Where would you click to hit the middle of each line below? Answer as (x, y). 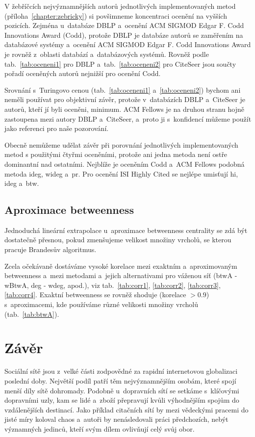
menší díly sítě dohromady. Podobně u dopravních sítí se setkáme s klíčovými (122, 390)
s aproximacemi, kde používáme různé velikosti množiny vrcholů (101, 304)
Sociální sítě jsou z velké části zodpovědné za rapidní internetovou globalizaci (121, 371)
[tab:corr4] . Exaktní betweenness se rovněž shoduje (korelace (95, 295)
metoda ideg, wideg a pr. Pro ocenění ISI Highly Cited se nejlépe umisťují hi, (121, 173)
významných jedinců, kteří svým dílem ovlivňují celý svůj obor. (100, 428)
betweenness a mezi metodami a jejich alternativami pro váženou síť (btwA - (121, 275)
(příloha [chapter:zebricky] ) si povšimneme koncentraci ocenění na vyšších (116, 15)
